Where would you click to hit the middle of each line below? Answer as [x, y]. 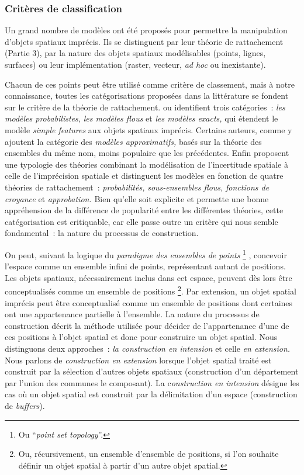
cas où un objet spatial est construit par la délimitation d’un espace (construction [151, 394]
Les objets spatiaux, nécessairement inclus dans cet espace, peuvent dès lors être [148, 277]
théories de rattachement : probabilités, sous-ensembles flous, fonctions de [137, 187]
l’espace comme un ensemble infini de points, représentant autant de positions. [145, 266]
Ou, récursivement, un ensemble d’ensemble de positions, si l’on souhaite [148, 454]
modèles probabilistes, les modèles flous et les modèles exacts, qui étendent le [141, 118]
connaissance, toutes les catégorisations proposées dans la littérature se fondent [147, 96]
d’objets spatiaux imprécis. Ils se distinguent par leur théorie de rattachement [144, 41]
